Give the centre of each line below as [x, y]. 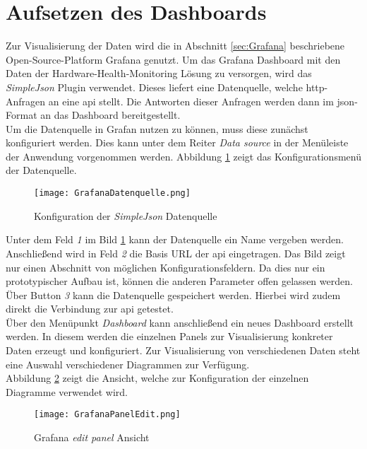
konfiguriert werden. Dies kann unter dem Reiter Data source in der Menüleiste [177, 142]
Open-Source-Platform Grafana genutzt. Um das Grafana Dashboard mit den [173, 59]
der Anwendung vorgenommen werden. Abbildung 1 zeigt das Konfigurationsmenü [183, 156]
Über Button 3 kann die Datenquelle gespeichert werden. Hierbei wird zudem [173, 295]
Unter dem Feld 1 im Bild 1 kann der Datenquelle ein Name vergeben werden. [175, 239]
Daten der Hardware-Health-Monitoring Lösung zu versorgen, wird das [159, 73]
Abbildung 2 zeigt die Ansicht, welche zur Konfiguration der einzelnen [157, 378]
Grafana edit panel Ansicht [92, 437]
